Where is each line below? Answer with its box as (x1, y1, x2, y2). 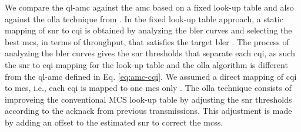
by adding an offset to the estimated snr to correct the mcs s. (5, 116, 223, 128)
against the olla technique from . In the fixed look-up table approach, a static (5, 12, 283, 25)
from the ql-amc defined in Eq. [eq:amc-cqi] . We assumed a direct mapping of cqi (5, 70, 297, 82)
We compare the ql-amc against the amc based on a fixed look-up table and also (5, 1, 294, 13)
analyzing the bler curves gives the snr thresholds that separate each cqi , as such (5, 47, 295, 59)
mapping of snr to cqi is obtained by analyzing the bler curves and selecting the (5, 24, 292, 36)
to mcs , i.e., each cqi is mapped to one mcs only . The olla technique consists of (5, 82, 292, 94)
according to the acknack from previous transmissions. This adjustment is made (5, 104, 292, 117)
